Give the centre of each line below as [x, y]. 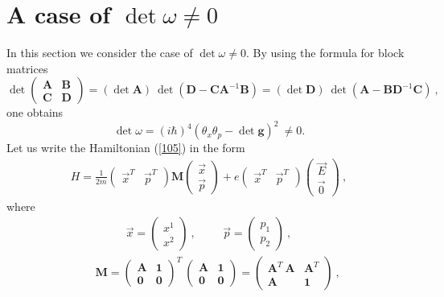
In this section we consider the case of [100, 53]
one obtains [35, 112]
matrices [27, 68]
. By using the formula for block [325, 53]
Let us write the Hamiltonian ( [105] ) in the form [126, 148]
